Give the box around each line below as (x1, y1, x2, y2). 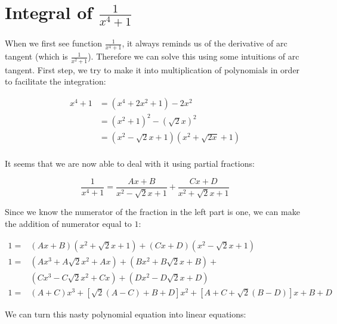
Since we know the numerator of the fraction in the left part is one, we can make (5, 205, 300, 218)
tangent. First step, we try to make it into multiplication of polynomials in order (5, 63, 300, 76)
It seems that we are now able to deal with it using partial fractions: (5, 157, 255, 170)
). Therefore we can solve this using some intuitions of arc (88, 50, 299, 63)
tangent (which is (5, 50, 68, 63)
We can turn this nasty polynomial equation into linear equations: (5, 307, 246, 320)
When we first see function (5, 37, 103, 49)
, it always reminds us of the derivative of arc (122, 37, 287, 49)
